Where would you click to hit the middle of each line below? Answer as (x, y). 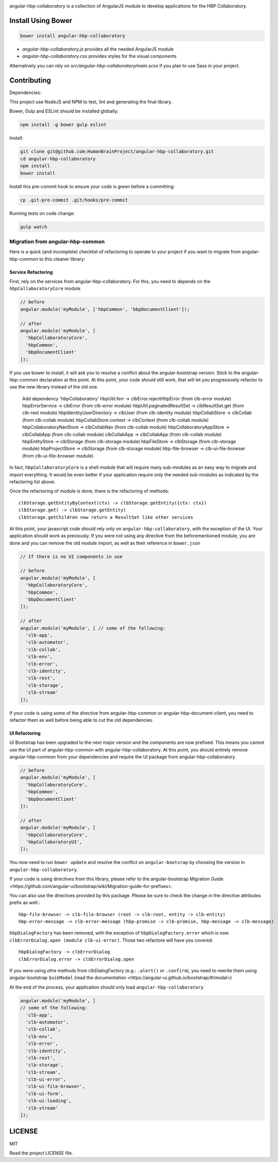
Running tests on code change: (42, 213)
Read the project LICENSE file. (41, 1153)
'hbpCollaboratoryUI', (54, 842)
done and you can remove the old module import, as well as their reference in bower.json (105, 543)
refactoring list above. (32, 482)
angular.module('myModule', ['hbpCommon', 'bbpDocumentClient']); (105, 309)
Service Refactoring (31, 272)
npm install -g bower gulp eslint (63, 125)
